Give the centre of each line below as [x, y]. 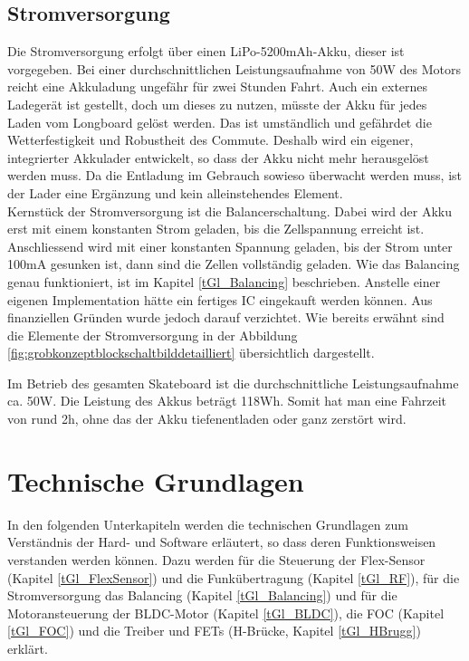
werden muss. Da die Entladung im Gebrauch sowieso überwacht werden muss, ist [235, 175]
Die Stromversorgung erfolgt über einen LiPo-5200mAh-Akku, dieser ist [206, 51]
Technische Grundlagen [156, 480]
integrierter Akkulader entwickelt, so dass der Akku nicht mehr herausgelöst [218, 157]
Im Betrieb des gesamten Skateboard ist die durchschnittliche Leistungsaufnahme [233, 383]
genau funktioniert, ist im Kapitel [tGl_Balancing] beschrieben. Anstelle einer [224, 281]
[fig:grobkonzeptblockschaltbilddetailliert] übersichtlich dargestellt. [191, 353]
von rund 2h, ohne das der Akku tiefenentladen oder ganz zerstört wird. [207, 419]
